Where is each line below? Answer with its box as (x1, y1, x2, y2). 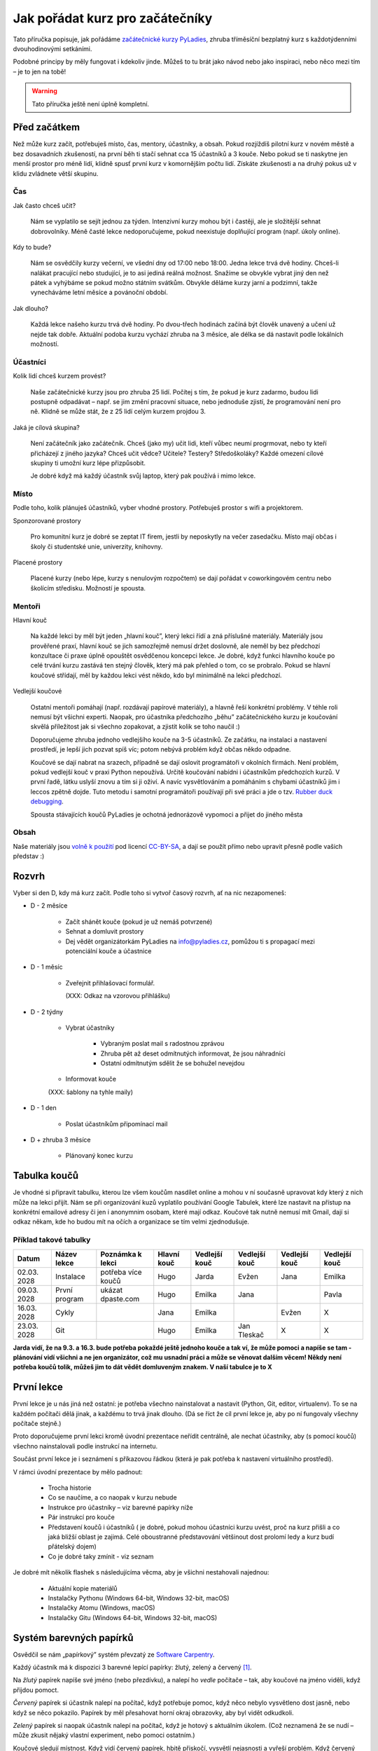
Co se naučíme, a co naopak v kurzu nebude (48, 1493, 178, 1502)
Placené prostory (13, 558, 63, 567)
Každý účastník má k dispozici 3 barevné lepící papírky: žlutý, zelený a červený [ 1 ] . (13, 1663, 252, 1672)
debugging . (30, 797, 64, 805)
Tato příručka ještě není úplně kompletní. (31, 99, 150, 108)
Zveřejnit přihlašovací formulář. (65, 978, 155, 987)
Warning (31, 87, 57, 95)
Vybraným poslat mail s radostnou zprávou (100, 1039, 225, 1048)
